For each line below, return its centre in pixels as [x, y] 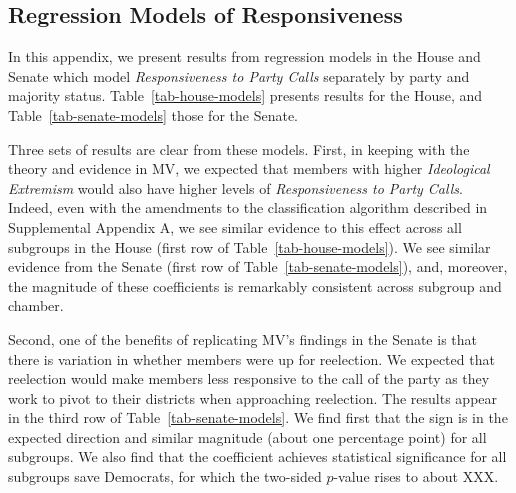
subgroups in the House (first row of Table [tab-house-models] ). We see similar [249, 246]
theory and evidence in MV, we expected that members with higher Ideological [249, 168]
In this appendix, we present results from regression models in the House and [244, 56]
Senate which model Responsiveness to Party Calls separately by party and [239, 75]
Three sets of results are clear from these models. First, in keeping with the [239, 148]
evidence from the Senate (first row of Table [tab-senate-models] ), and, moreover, [258, 266]
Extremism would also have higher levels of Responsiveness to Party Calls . [235, 187]
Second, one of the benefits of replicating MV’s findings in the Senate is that [242, 338]
